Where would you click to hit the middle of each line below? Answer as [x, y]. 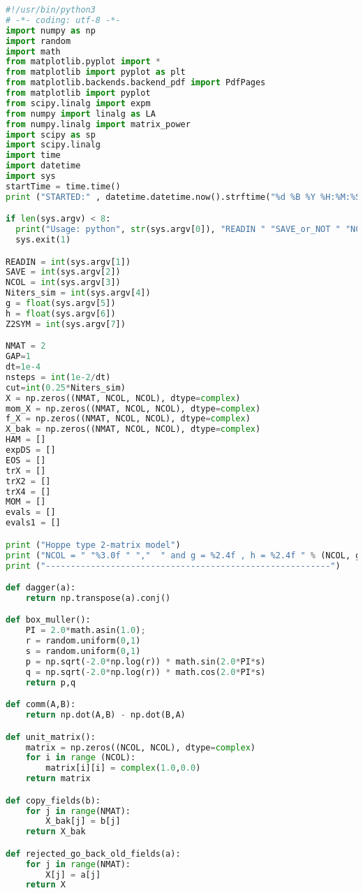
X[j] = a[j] [73, 874]
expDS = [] [31, 450]
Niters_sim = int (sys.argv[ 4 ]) [78, 293]
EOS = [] [26, 460]
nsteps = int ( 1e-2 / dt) [58, 377]
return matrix [58, 779]
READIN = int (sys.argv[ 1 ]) [68, 262]
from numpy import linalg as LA [81, 114]
